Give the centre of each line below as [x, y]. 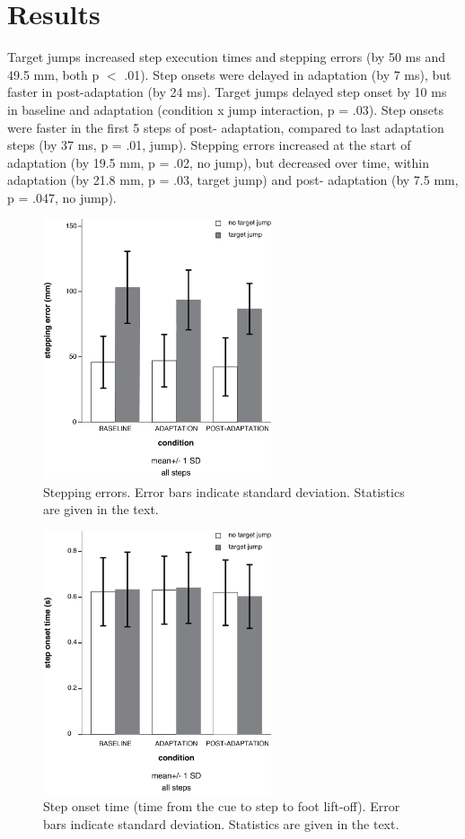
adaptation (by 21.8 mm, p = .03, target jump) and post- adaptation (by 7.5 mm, [233, 180]
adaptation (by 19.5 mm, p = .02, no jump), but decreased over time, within [218, 162]
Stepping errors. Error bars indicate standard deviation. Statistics [224, 491]
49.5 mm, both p [53, 74]
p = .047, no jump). [62, 197]
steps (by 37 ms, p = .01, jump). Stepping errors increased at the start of [209, 145]
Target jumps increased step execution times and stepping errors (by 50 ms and [226, 57]
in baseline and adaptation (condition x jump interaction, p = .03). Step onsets [226, 109]
